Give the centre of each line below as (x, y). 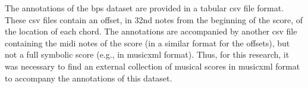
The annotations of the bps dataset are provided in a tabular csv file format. (144, 8)
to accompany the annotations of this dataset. (89, 78)
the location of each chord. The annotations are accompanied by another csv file (151, 31)
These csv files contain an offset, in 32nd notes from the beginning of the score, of (154, 19)
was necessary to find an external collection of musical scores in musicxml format (153, 66)
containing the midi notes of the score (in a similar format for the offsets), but (147, 43)
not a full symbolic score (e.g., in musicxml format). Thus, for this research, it (147, 54)
